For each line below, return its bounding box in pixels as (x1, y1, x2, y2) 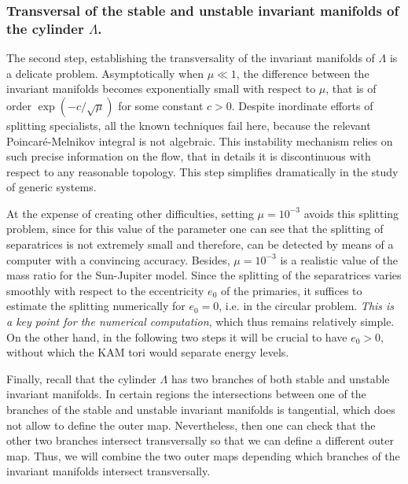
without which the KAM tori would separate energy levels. (6, 344, 289, 360)
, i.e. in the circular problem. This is (219, 297, 395, 314)
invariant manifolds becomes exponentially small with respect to (6, 80, 316, 97)
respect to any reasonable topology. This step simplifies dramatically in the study (6, 163, 399, 179)
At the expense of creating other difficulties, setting (6, 205, 254, 221)
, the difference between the (236, 65, 369, 81)
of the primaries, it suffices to (220, 282, 362, 298)
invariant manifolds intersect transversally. (6, 463, 211, 479)
